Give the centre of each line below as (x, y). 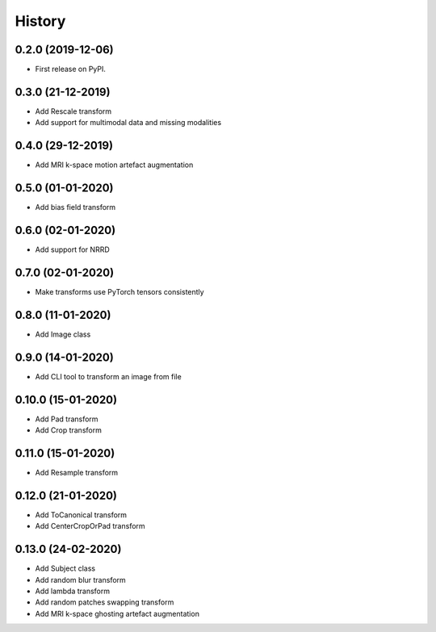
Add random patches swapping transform (105, 602)
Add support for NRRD (72, 249)
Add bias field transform (75, 207)
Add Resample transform (77, 473)
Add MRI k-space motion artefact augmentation (114, 165)
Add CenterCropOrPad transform (90, 526)
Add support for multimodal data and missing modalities (128, 123)
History (40, 21)
